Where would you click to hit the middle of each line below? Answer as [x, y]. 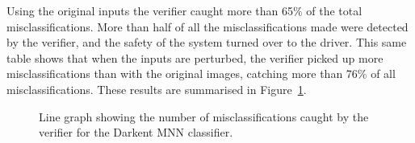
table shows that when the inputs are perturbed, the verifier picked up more [195, 57]
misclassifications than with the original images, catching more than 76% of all [201, 74]
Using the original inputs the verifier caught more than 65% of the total [184, 10]
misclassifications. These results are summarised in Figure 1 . [157, 89]
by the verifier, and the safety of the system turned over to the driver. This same [207, 42]
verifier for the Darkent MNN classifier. [136, 132]
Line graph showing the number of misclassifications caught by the [204, 116]
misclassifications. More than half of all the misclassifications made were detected [207, 26]
